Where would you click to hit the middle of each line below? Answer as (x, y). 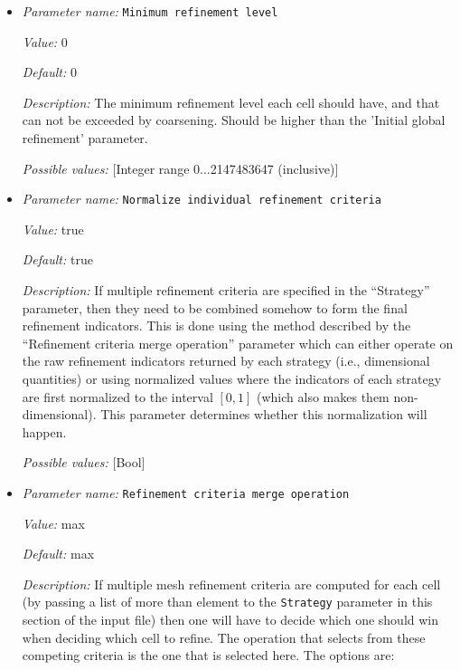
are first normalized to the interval (117, 396)
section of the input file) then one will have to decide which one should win (230, 620)
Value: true (53, 229)
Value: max (53, 523)
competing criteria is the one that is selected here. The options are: (208, 655)
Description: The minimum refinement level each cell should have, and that (231, 102)
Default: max (58, 554)
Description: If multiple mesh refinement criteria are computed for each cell (231, 584)
